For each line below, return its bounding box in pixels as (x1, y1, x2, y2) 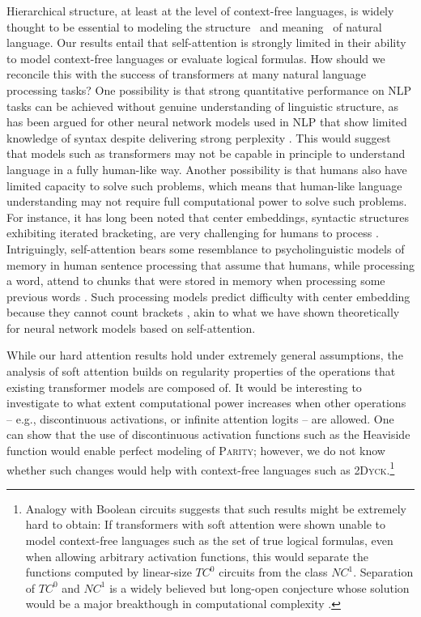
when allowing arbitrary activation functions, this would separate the (25, 547, 368, 564)
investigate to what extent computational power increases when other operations (6, 394, 406, 411)
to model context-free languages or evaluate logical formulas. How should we (6, 49, 385, 66)
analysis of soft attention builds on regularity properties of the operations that (6, 363, 396, 380)
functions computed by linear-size (25, 564, 192, 581)
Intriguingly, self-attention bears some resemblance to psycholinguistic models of (6, 240, 405, 257)
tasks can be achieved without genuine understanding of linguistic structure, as (6, 97, 398, 114)
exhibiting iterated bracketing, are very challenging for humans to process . (6, 224, 379, 241)
